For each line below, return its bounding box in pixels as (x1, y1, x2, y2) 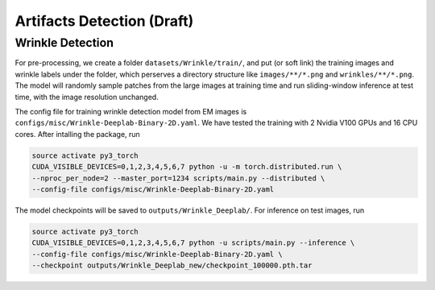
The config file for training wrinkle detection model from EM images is (14, 106, 247, 116)
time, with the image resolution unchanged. (14, 92, 159, 101)
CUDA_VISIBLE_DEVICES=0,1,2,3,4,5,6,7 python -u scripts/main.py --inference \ (31, 238, 355, 247)
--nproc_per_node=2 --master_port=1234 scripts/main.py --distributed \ (31, 173, 325, 183)
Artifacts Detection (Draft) (14, 12, 194, 30)
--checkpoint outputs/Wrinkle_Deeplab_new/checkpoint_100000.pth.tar (31, 261, 313, 270)
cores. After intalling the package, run (14, 129, 140, 139)
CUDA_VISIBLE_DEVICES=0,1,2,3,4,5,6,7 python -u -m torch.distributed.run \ (31, 162, 342, 172)
